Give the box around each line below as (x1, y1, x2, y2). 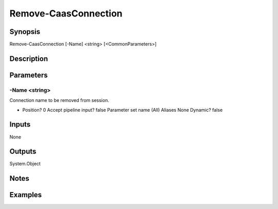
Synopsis (9, 27, 41, 36)
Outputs (9, 147, 37, 156)
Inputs (9, 120, 31, 129)
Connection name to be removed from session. (9, 97, 109, 103)
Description (9, 54, 48, 63)
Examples (9, 190, 42, 199)
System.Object (9, 161, 41, 167)
